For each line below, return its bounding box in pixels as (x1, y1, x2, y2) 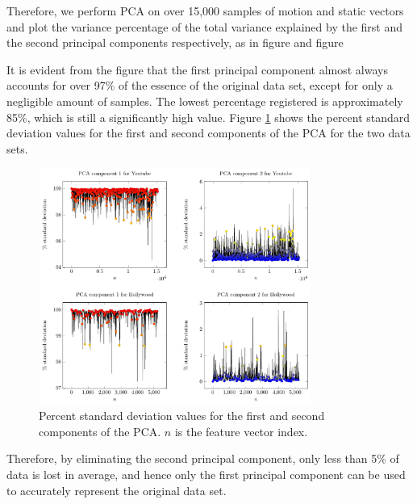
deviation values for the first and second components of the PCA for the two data (6, 124, 411, 141)
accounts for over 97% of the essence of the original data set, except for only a (6, 77, 393, 94)
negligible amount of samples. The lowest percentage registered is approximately (6, 92, 403, 109)
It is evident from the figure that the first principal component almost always (6, 61, 388, 78)
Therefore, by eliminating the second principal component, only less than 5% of (6, 450, 399, 467)
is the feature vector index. (174, 422, 308, 439)
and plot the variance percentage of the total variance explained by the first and (6, 18, 403, 35)
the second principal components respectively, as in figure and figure (6, 34, 344, 51)
